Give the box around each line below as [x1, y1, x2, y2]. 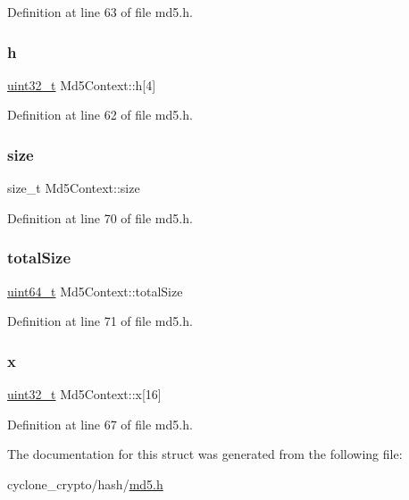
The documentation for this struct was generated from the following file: [7, 445, 403, 463]
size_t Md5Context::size [7, 179, 140, 197]
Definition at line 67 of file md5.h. [7, 414, 193, 433]
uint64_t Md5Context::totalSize [7, 281, 183, 300]
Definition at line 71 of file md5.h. [7, 312, 193, 330]
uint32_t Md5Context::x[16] [7, 385, 162, 404]
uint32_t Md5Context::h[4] [7, 75, 156, 94]
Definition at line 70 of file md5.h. [7, 208, 193, 227]
